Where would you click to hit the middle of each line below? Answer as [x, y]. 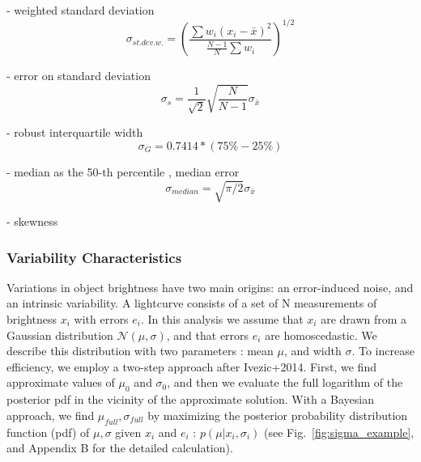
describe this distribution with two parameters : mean [140, 351]
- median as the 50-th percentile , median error [123, 171]
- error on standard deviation [79, 76]
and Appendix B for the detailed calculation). [120, 448]
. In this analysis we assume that [222, 319]
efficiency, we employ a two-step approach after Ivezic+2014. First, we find [191, 366]
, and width [313, 351]
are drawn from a [364, 319]
